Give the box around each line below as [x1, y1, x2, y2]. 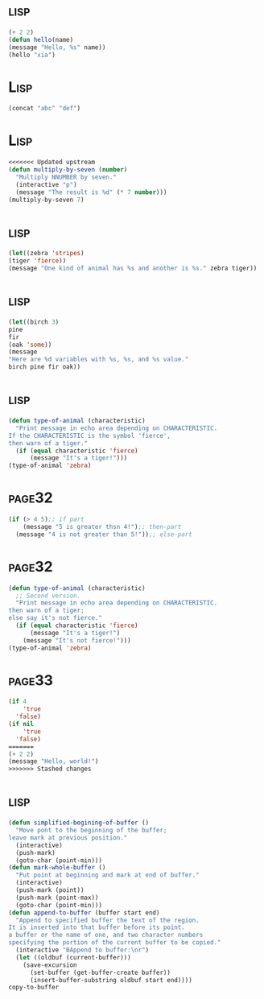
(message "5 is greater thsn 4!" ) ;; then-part [23, 522, 182, 530]
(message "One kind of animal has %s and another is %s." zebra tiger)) [8, 264, 258, 273]
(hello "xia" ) [8, 51, 56, 59]
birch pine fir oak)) [8, 363, 81, 371]
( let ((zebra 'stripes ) [8, 250, 85, 258]
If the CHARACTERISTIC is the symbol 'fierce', [8, 431, 171, 440]
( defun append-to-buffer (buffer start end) [8, 908, 160, 917]
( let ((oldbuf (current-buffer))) [15, 953, 131, 961]
